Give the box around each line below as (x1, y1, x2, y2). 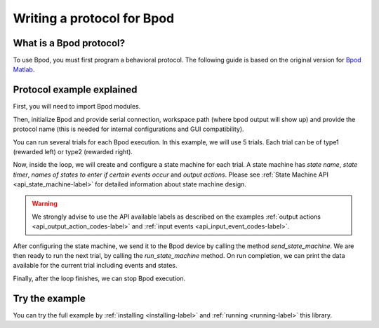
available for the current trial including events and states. (13, 261, 178, 270)
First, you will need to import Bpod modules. (13, 102, 141, 111)
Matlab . (13, 65, 35, 74)
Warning (32, 200, 58, 208)
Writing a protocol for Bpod (13, 11, 175, 26)
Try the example (13, 292, 86, 304)
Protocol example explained (13, 84, 138, 96)
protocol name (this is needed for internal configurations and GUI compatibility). (13, 125, 245, 133)
